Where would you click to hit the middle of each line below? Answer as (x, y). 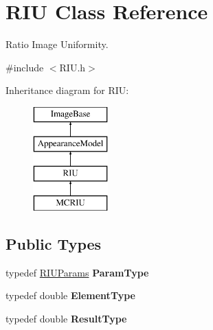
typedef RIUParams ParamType (77, 272)
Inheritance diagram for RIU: (67, 90)
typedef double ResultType (66, 319)
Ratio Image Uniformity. (57, 44)
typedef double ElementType (70, 295)
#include (25, 67)
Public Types (54, 244)
